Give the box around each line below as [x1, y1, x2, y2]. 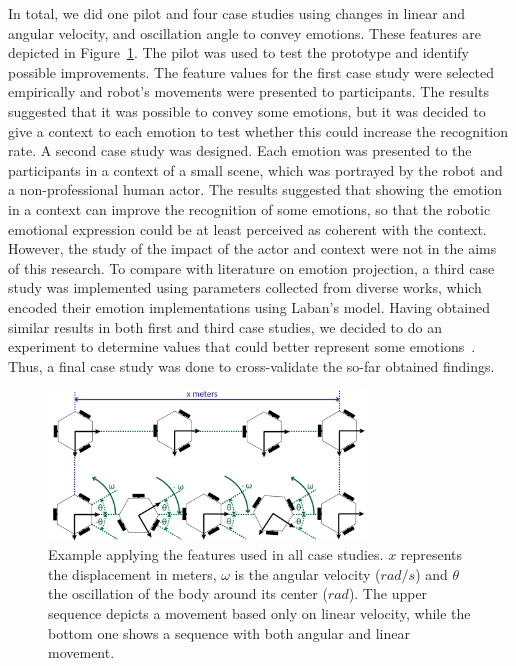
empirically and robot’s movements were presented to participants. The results [8, 81, 489, 102]
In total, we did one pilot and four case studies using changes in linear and [8, 3, 466, 23]
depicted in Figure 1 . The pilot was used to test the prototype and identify [8, 42, 469, 63]
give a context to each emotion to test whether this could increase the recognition [8, 120, 509, 141]
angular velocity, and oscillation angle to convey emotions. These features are [8, 22, 481, 43]
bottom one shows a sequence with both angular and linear [48, 622, 410, 643]
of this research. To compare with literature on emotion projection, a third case [8, 257, 495, 278]
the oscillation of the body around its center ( [48, 583, 328, 604]
